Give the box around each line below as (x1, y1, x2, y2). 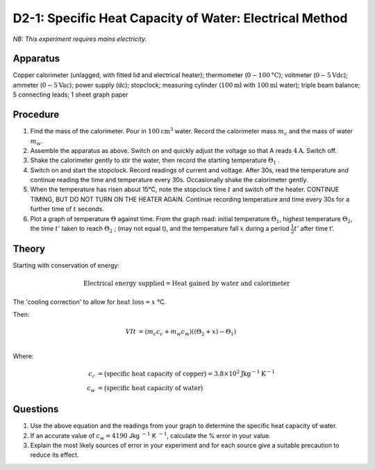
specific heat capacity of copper (106, 370, 205, 378)
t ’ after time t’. (294, 225, 335, 233)
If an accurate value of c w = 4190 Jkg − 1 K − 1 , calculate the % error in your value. (30, 430, 271, 441)
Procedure (12, 108, 60, 121)
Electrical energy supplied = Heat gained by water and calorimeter (83, 279, 290, 288)
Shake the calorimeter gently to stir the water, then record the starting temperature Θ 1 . (30, 156, 281, 166)
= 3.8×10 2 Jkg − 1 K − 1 (207, 368, 276, 378)
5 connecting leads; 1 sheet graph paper (12, 90, 128, 99)
